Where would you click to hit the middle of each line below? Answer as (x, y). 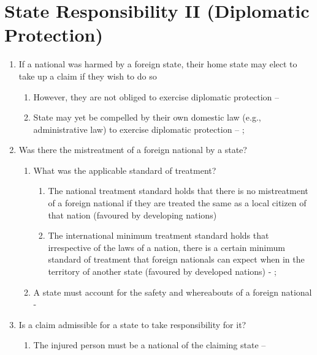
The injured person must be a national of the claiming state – (150, 345)
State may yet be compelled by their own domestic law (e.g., (147, 117)
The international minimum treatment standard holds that (158, 235)
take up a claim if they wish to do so (88, 76)
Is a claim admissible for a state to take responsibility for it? (132, 324)
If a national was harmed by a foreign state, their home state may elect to (158, 64)
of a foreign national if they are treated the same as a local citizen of (177, 203)
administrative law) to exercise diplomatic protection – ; (139, 129)
